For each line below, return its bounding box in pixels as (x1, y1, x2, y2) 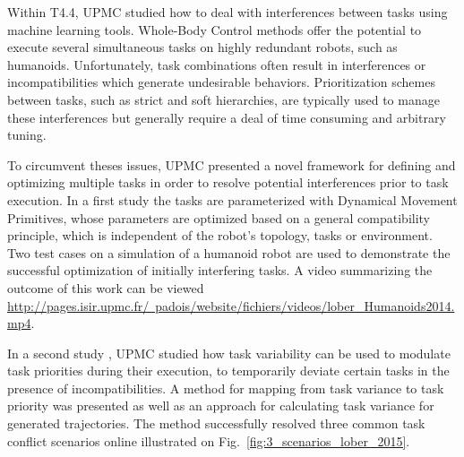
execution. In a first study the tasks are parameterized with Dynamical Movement (7, 190, 458, 209)
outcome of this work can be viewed (7, 278, 204, 297)
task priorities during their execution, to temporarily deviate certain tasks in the (7, 361, 450, 380)
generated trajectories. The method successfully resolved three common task (7, 414, 425, 433)
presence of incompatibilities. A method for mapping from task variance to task (7, 378, 444, 397)
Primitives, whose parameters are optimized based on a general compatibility (7, 208, 431, 227)
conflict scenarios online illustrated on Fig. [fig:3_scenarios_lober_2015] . (7, 431, 410, 450)
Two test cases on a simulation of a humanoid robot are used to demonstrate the (7, 243, 451, 262)
